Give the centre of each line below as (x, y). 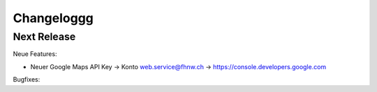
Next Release (44, 37)
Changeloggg (53, 18)
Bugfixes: (27, 80)
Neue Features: (35, 54)
